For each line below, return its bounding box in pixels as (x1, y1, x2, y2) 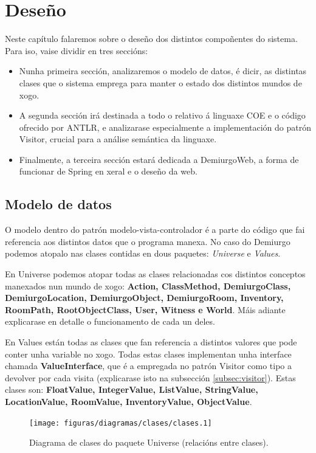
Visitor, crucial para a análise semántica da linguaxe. (19, 133, 217, 145)
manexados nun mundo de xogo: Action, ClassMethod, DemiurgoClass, (5, 279, 291, 292)
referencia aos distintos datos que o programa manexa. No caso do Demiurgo (5, 235, 290, 247)
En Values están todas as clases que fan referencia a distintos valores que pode (5, 336, 297, 348)
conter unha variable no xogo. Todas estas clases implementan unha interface (5, 347, 292, 360)
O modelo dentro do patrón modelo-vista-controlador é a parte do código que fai (5, 223, 305, 236)
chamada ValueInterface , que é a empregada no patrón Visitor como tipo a (5, 359, 292, 372)
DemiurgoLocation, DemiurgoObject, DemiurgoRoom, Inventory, (5, 291, 284, 304)
